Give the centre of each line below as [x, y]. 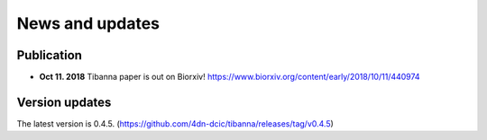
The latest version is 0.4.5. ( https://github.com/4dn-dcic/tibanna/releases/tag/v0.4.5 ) [175, 123]
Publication [50, 55]
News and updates [88, 23]
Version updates [64, 102]
